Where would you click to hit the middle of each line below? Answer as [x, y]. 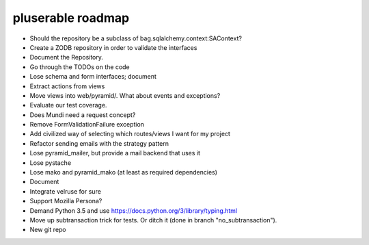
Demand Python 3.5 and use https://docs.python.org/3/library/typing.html [134, 210]
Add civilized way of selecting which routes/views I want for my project [130, 134]
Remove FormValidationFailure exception [87, 125]
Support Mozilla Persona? [66, 201]
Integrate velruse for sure [66, 191]
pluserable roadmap [71, 18]
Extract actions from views [67, 86]
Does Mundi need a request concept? [83, 115]
